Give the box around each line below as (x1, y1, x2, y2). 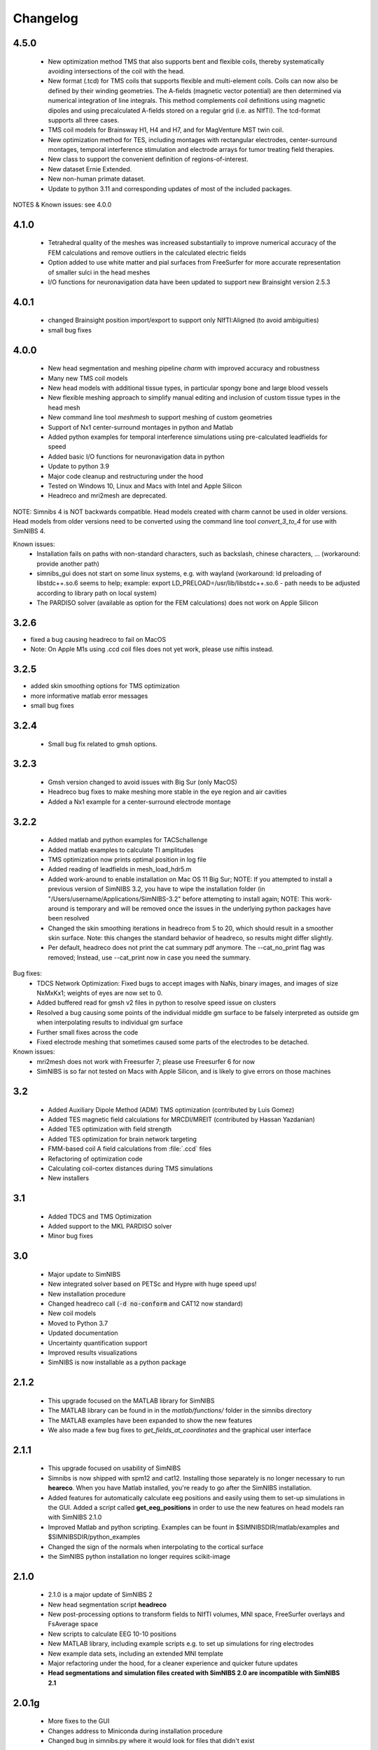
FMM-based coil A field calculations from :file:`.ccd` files (48, 1144, 211, 1153)
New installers (48, 1174, 90, 1182)
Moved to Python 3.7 (48, 1319, 108, 1327)
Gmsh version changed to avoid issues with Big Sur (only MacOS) (48, 778, 238, 786)
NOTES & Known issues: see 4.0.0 (13, 200, 112, 209)
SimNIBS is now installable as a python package (48, 1358, 187, 1366)
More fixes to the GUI (48, 1717, 110, 1725)
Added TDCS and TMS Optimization (48, 1212, 152, 1221)
